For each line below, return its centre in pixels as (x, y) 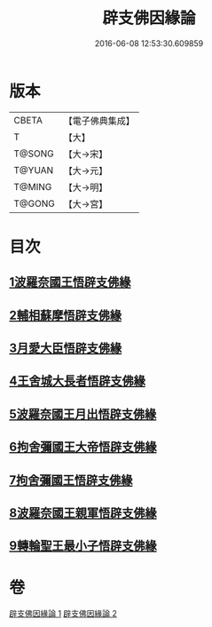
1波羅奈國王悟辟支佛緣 (70, 282)
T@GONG (34, 203)
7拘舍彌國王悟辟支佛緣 (71, 480)
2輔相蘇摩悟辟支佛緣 (66, 315)
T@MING (33, 187)
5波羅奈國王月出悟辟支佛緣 (83, 414)
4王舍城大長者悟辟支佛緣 (78, 381)
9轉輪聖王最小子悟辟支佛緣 (83, 546)
